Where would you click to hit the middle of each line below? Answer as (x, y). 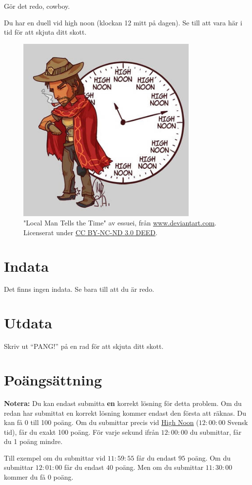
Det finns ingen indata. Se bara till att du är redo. (79, 289)
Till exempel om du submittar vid (55, 457)
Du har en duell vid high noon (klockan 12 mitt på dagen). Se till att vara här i (123, 22)
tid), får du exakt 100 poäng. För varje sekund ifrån (81, 432)
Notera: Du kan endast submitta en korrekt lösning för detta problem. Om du (123, 403)
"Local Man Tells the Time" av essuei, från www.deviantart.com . (120, 223)
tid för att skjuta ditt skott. (45, 32)
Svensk (238, 422)
